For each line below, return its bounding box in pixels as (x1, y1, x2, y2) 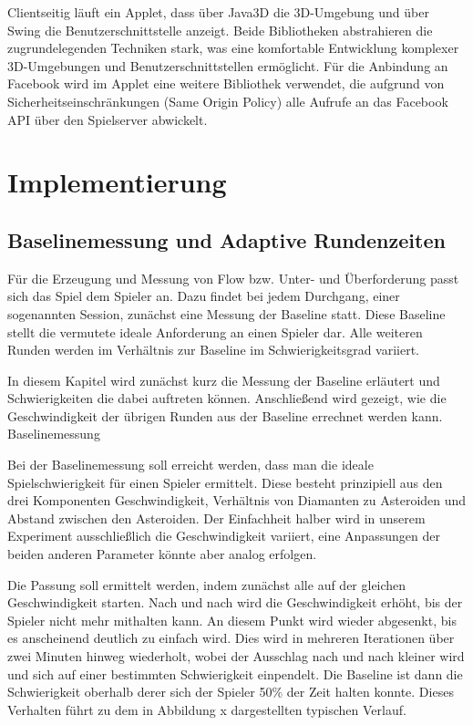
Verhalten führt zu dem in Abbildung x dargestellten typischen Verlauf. (7, 699, 406, 719)
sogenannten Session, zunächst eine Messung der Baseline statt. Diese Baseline (7, 304, 446, 323)
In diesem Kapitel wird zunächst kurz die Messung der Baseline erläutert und (7, 370, 440, 389)
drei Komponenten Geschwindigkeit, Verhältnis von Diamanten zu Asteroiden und (7, 491, 467, 510)
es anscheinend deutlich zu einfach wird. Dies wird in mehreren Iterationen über (7, 628, 455, 647)
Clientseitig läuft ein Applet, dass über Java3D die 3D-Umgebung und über (7, 3, 429, 21)
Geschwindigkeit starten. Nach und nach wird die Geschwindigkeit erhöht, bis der (7, 593, 463, 612)
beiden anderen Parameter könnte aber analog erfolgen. (7, 544, 317, 564)
